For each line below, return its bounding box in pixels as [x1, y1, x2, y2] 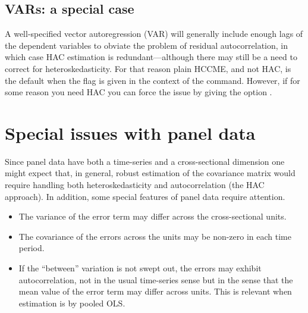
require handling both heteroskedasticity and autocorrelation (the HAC [5, 179, 265, 191]
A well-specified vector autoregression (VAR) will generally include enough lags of [5, 27, 303, 40]
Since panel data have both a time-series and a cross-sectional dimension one [5, 155, 285, 167]
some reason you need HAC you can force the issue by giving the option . [5, 86, 272, 98]
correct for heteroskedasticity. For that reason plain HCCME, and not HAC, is [5, 62, 291, 74]
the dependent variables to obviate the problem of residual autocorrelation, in [5, 39, 288, 51]
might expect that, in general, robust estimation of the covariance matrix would [5, 167, 296, 179]
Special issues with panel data [5, 120, 256, 145]
